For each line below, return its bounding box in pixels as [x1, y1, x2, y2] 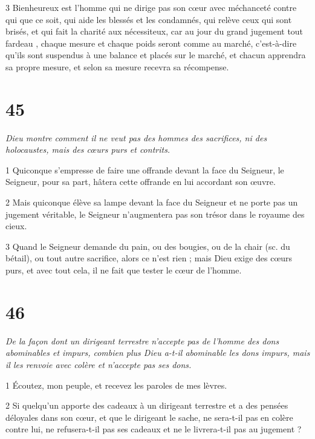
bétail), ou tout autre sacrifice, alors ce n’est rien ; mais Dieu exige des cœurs [5, 252, 293, 264]
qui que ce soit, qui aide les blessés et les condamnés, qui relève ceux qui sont [5, 13, 292, 25]
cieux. [5, 219, 27, 232]
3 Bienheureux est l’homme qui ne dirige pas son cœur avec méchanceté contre [5, 1, 297, 13]
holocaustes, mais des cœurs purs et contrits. [5, 143, 170, 156]
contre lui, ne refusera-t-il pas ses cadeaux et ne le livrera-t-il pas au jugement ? [5, 423, 302, 435]
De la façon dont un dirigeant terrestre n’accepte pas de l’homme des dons [5, 334, 279, 347]
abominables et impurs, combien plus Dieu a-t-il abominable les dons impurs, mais [5, 346, 310, 359]
